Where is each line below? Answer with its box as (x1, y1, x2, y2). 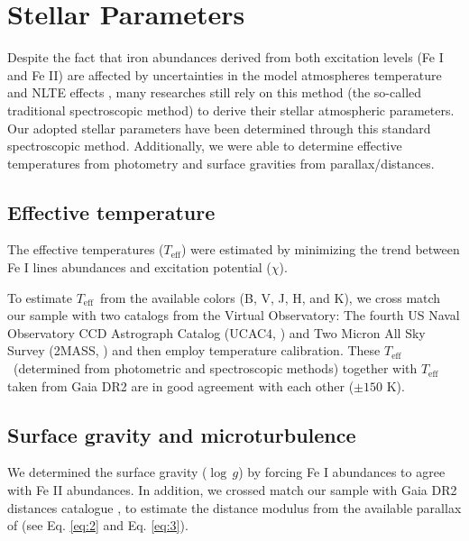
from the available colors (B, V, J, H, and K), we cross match (99, 288, 441, 307)
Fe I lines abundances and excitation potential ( (7, 258, 271, 277)
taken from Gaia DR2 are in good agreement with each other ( (7, 376, 354, 395)
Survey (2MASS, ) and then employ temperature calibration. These (7, 341, 381, 360)
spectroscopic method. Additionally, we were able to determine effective (7, 136, 402, 155)
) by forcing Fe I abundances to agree (238, 463, 446, 481)
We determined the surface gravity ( (7, 463, 207, 481)
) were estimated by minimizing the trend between (180, 240, 460, 259)
